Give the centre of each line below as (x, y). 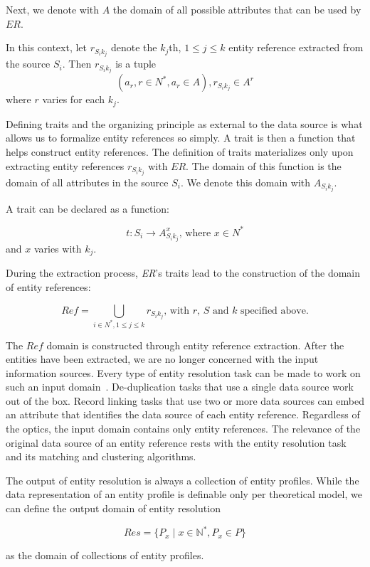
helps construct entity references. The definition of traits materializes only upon (180, 152)
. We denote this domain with (245, 182)
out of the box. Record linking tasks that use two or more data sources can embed (185, 400)
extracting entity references (65, 165)
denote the (134, 47)
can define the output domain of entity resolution (113, 508)
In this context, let (47, 47)
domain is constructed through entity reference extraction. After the (195, 345)
